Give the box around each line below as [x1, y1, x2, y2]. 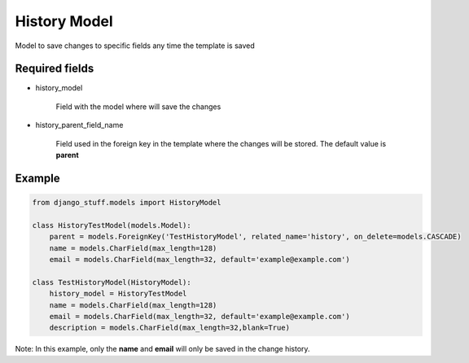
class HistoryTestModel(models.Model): [32, 221, 191, 230]
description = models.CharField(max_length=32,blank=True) [49, 323, 291, 333]
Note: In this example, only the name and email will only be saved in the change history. [15, 344, 310, 354]
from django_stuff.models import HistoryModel [32, 198, 221, 208]
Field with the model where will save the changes [55, 102, 221, 112]
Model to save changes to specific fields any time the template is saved [15, 41, 256, 50]
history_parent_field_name [35, 120, 124, 130]
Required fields [15, 62, 94, 76]
